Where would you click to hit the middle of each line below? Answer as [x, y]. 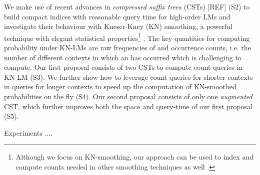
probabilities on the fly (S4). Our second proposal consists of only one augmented [128, 96]
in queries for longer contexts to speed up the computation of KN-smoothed [120, 87]
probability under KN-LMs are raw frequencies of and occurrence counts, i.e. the [127, 48]
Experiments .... [28, 132]
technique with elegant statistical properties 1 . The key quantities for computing [127, 37]
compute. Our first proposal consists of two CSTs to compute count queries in [123, 67]
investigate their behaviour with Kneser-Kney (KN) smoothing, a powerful [118, 26]
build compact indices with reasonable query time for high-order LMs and [117, 16]
